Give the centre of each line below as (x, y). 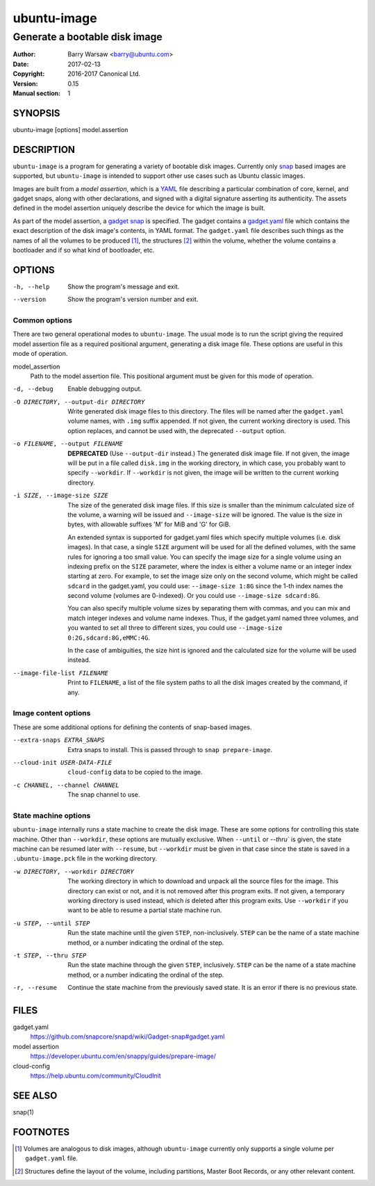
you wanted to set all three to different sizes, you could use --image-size (175, 628)
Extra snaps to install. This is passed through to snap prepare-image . (170, 749)
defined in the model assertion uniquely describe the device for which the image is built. (139, 208)
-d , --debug (33, 389)
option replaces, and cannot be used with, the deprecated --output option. (177, 430)
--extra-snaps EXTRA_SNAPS (59, 740)
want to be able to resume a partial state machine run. (145, 910)
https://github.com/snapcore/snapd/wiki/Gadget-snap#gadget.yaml (127, 1037)
